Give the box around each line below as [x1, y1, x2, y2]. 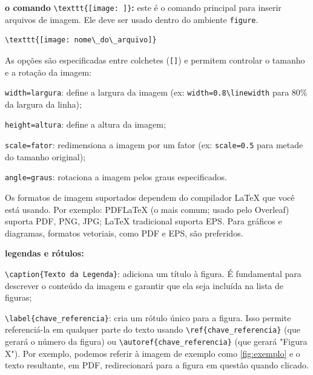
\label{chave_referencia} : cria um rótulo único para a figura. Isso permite [5, 311, 291, 324]
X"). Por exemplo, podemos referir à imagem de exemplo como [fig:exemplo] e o [5, 347, 300, 359]
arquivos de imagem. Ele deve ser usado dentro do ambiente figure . [5, 13, 259, 25]
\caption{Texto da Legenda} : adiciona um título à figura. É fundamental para [5, 267, 301, 279]
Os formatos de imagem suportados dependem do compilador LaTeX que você [5, 191, 295, 203]
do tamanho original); [5, 150, 86, 163]
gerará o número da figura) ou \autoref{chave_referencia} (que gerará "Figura [5, 335, 308, 348]
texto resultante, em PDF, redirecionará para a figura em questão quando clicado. [5, 359, 309, 371]
